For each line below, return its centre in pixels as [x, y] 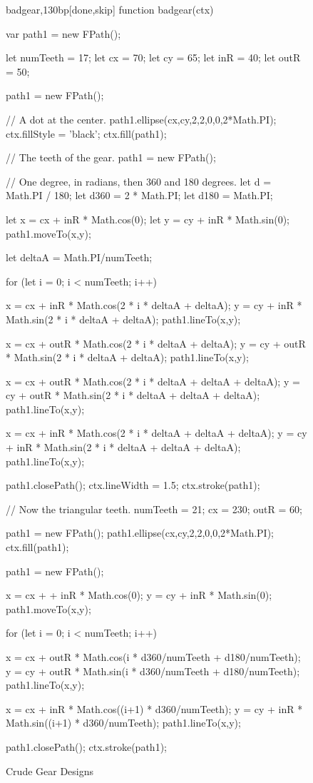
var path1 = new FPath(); [63, 33]
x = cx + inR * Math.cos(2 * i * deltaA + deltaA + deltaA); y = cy [156, 433]
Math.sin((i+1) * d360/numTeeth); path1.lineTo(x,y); [123, 723]
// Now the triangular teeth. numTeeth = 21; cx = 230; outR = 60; [154, 509]
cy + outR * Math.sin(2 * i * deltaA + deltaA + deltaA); [133, 395]
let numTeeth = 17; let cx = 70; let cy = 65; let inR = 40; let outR [153, 57]
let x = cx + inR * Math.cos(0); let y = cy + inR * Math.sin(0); [148, 219]
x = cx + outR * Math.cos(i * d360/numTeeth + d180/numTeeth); [153, 657]
